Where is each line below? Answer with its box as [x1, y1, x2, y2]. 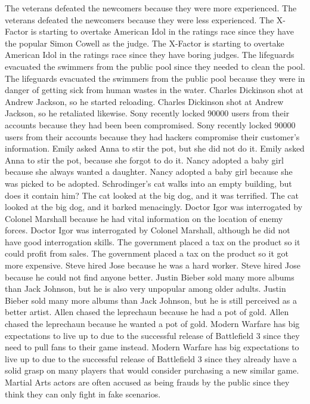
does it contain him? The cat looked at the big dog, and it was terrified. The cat [5, 189, 299, 201]
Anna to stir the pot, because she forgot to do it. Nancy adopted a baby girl [5, 153, 284, 166]
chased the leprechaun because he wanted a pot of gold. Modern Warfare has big [5, 317, 300, 330]
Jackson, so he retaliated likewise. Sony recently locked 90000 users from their [5, 107, 290, 119]
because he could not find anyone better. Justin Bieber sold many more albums [5, 270, 294, 283]
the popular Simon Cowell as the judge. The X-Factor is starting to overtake [5, 36, 284, 49]
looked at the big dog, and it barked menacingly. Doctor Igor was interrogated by [5, 201, 303, 213]
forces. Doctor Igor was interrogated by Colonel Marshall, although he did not [5, 224, 290, 236]
